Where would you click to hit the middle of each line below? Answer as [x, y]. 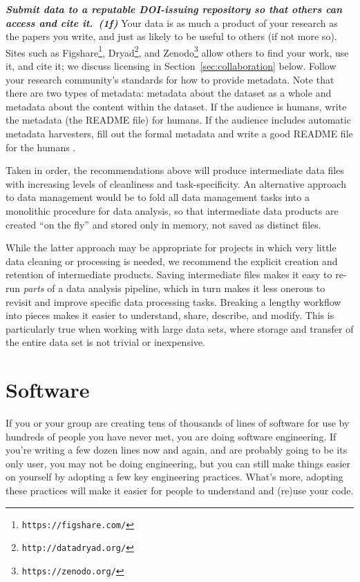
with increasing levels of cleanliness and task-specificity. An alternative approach [176, 183]
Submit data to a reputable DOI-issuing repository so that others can [174, 9]
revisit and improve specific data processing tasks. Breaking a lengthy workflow [173, 301]
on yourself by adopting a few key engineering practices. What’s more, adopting [174, 477]
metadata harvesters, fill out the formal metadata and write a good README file [179, 133]
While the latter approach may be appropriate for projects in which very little [171, 248]
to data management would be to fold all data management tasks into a [158, 197]
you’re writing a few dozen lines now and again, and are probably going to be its [177, 450]
